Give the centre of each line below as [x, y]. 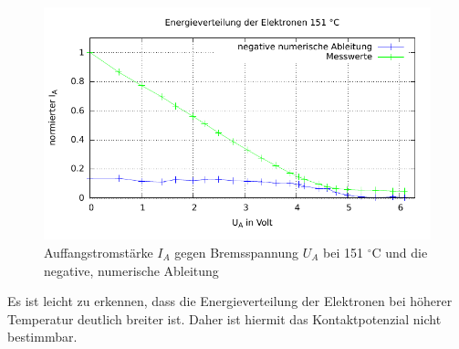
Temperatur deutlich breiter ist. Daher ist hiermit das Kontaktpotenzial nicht [224, 318]
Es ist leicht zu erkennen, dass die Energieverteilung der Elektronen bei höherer [230, 301]
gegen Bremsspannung [236, 252]
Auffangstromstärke [99, 252]
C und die [400, 252]
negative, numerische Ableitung [131, 270]
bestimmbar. [42, 337]
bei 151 [343, 252]
